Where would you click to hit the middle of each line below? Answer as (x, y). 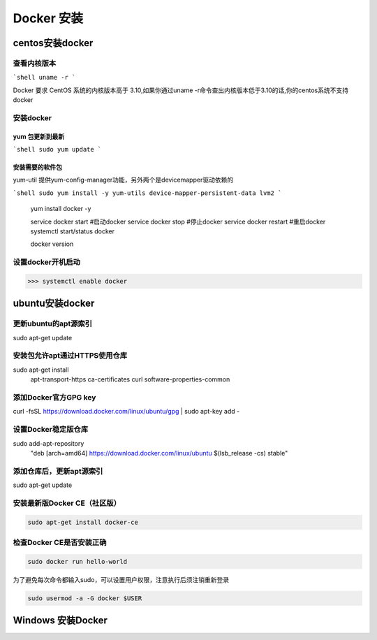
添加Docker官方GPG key (54, 397)
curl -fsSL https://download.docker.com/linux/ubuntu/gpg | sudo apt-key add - (126, 412)
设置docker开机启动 (46, 262)
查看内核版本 (35, 63)
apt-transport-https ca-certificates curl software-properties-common (130, 379)
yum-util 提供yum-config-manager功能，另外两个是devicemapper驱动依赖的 (123, 180)
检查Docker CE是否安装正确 (60, 542)
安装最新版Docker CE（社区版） (67, 503)
